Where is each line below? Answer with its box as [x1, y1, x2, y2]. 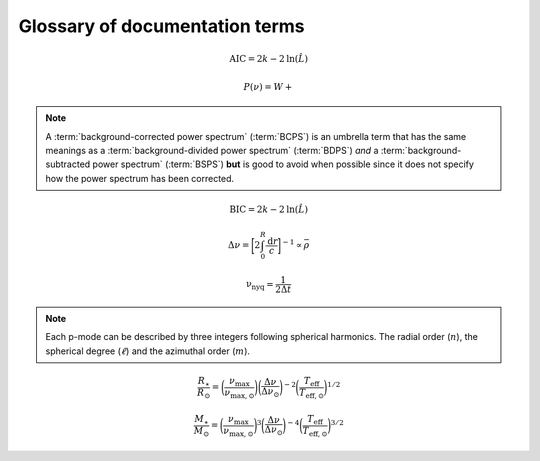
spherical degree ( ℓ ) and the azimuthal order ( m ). [45, 345, 250, 357]
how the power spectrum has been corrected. [45, 172, 235, 184]
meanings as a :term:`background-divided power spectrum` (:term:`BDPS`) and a [45, 144, 379, 156]
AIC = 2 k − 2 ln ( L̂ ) [229, 53, 309, 65]
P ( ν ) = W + [243, 81, 293, 92]
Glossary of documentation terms [18, 15, 305, 37]
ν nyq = [246, 278, 274, 292]
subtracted [45, 158, 91, 170]
